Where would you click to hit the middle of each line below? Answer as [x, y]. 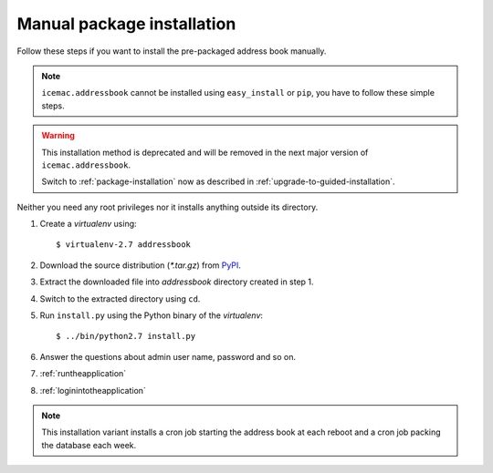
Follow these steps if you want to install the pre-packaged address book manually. [172, 51]
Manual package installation [126, 24]
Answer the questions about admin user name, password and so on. [168, 356]
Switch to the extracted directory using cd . [120, 298]
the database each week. [89, 445]
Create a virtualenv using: [88, 224]
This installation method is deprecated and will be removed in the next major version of [205, 152]
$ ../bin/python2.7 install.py [126, 336]
